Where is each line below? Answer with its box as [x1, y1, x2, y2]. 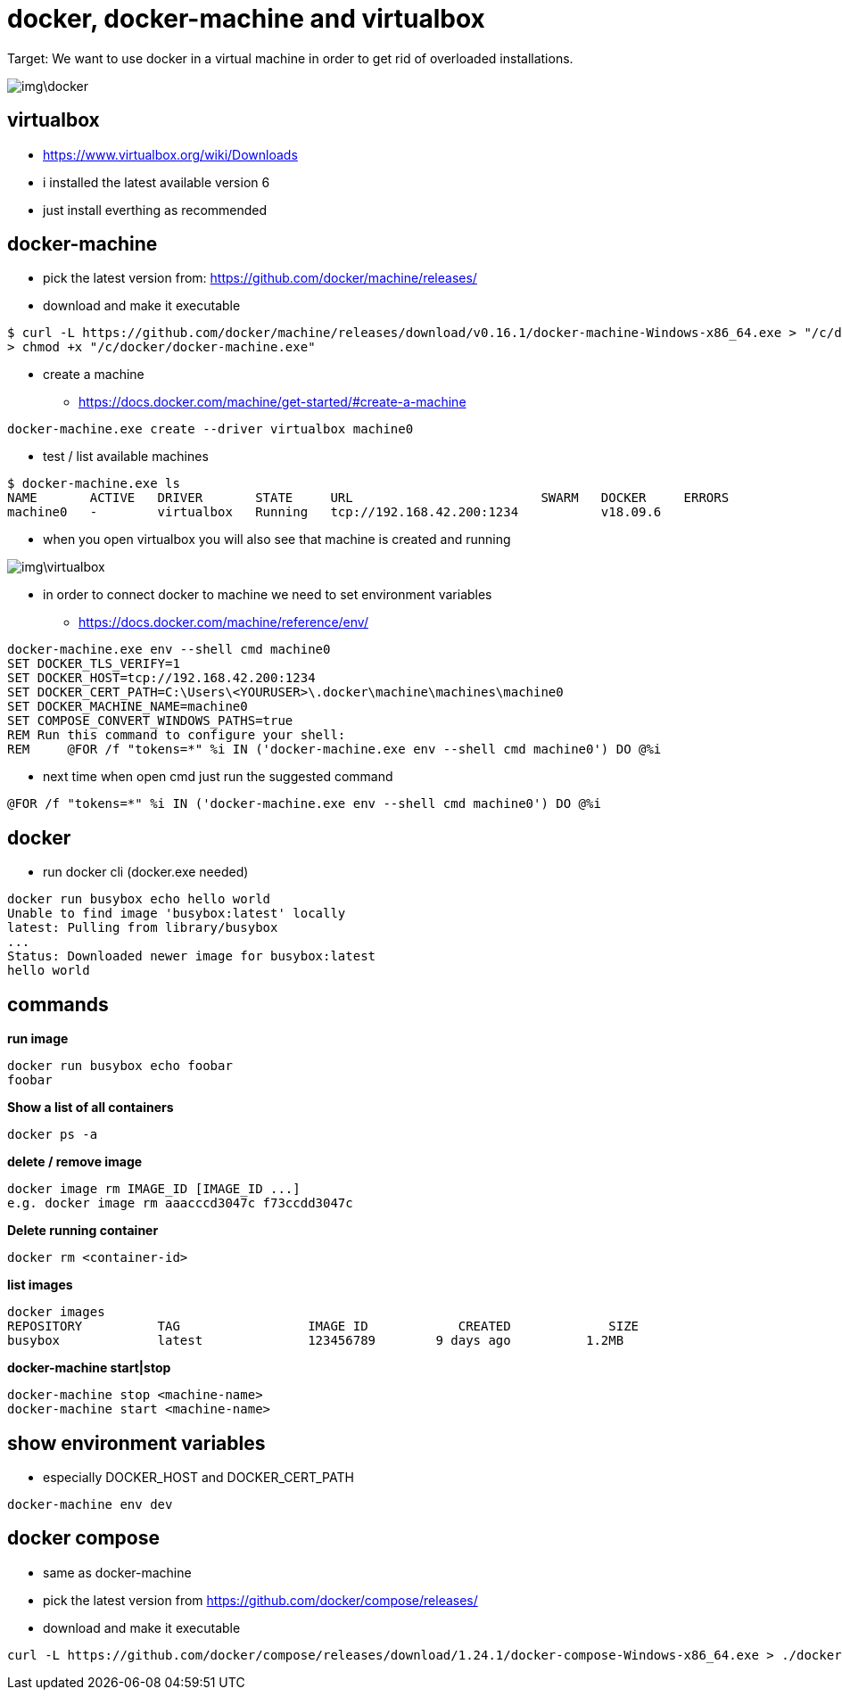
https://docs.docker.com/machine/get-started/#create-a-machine [78, 394, 466, 410]
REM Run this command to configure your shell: [7, 728, 346, 743]
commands [7, 993, 109, 1016]
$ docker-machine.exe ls [7, 476, 180, 491]
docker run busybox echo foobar [7, 1059, 233, 1074]
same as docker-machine [43, 1564, 192, 1580]
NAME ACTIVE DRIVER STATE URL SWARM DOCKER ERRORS [7, 490, 730, 506]
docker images [7, 1305, 105, 1320]
